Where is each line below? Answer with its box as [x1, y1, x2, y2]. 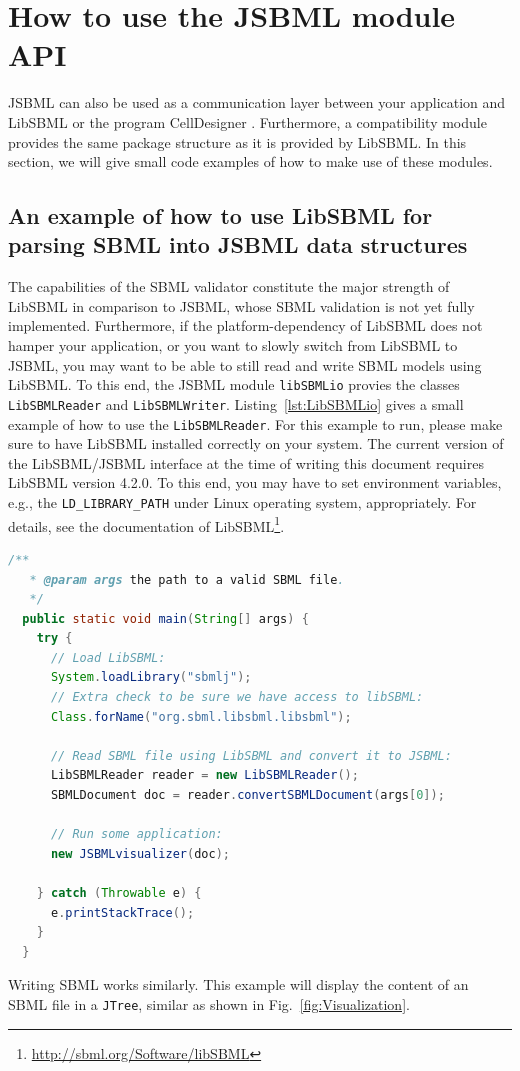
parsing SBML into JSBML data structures [8, 229, 468, 260]
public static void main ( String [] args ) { [22, 611, 309, 626]
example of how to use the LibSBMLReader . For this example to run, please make [8, 413, 503, 434]
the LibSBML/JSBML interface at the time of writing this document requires [8, 452, 484, 473]
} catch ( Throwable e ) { [36, 886, 202, 900]
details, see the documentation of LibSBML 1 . [8, 512, 285, 536]
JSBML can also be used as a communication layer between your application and [8, 92, 506, 113]
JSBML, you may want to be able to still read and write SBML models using [8, 354, 482, 375]
